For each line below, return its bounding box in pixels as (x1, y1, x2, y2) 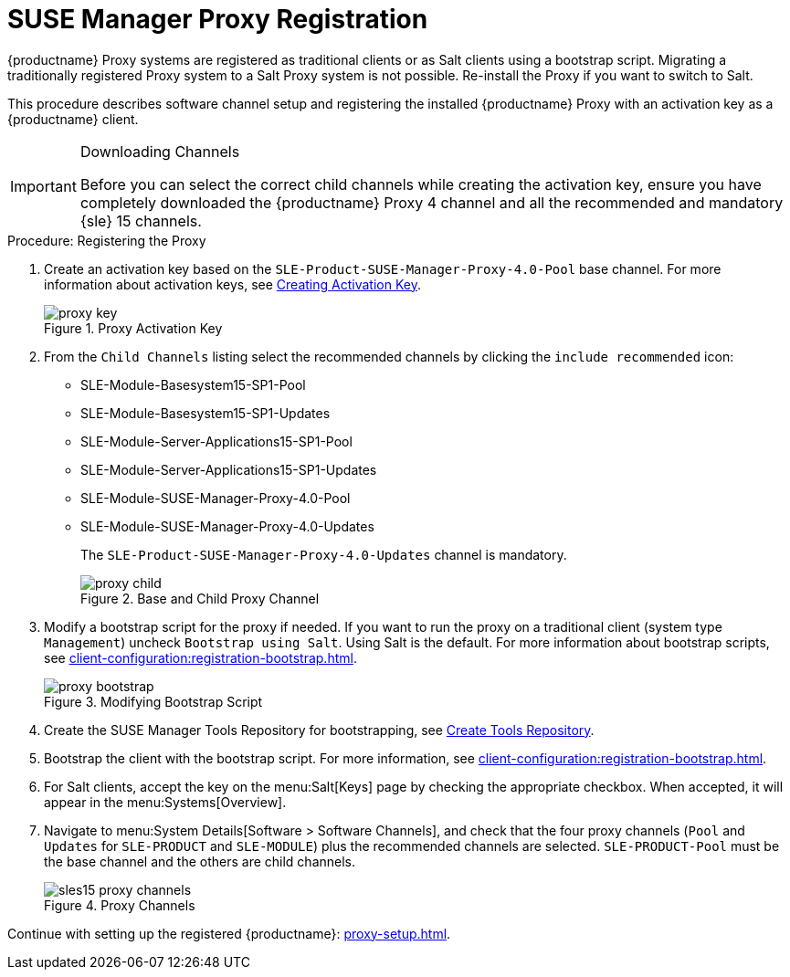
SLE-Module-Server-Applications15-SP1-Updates (80, 461, 377, 478)
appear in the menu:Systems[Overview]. (44, 793, 287, 810)
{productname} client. (7, 110, 139, 127)
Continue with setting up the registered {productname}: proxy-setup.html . (7, 925, 451, 941)
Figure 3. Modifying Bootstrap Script (44, 693, 263, 709)
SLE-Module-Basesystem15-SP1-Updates (80, 404, 331, 421)
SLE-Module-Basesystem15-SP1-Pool (80, 376, 306, 393)
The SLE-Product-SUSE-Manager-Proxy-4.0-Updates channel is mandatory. (80, 546, 567, 562)
